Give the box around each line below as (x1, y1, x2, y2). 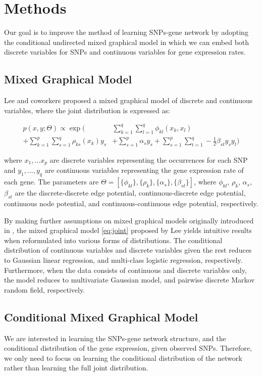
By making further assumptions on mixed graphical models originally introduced (4, 215, 254, 225)
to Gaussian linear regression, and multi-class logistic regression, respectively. (4, 254, 243, 265)
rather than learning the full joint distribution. (4, 362, 148, 373)
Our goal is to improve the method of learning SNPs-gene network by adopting (4, 27, 248, 37)
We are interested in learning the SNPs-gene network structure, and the (4, 333, 226, 343)
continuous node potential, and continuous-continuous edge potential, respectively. (4, 198, 258, 209)
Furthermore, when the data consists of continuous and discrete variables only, (4, 264, 247, 275)
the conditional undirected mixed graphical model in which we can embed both (4, 36, 249, 47)
